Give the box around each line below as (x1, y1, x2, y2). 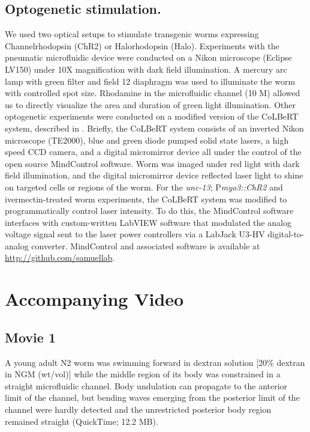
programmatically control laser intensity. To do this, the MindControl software (5, 204, 294, 217)
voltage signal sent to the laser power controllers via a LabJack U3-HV (5, 228, 265, 240)
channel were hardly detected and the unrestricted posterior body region (5, 403, 272, 416)
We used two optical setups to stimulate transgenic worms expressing (5, 28, 259, 40)
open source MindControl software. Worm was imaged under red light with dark (5, 157, 300, 169)
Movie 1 (5, 327, 56, 346)
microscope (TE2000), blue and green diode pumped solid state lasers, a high (5, 133, 289, 146)
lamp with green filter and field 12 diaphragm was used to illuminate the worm (5, 75, 296, 87)
